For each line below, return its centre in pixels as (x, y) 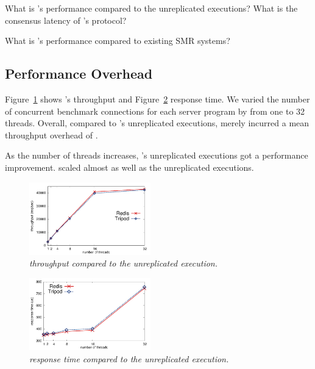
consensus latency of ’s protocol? (66, 20)
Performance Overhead (79, 73)
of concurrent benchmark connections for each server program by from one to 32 (155, 111)
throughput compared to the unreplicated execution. (124, 263)
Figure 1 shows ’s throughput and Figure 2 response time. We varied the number (157, 99)
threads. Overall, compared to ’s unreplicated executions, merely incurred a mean (157, 123)
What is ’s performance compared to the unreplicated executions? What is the (151, 8)
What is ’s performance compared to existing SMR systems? (118, 41)
